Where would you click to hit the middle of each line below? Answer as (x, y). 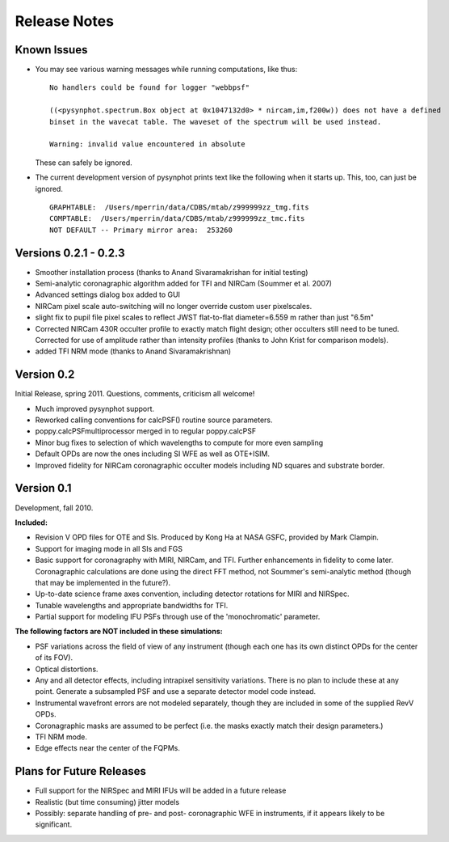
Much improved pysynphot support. (95, 408)
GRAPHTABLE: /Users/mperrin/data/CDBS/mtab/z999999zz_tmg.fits (180, 207)
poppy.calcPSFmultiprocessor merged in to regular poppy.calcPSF (146, 431)
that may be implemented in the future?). (103, 582)
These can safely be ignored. (84, 163)
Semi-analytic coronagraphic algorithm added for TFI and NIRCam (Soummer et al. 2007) (184, 284)
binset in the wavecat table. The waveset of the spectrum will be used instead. (216, 122)
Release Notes (65, 21)
